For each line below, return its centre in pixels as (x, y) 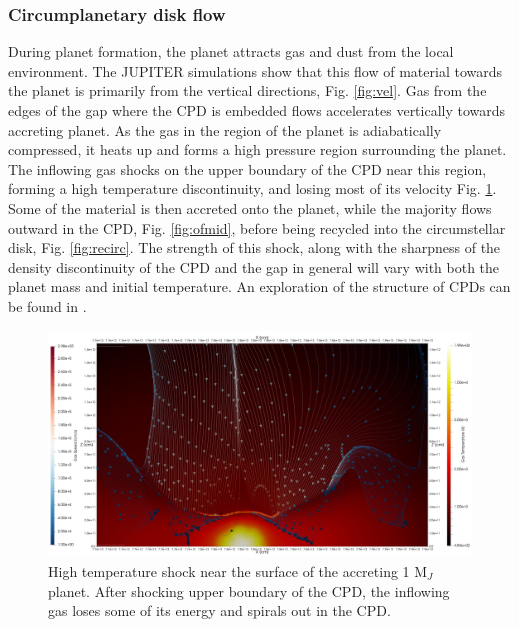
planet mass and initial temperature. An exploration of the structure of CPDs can (259, 286)
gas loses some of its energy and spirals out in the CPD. (219, 610)
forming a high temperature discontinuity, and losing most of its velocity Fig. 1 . (252, 188)
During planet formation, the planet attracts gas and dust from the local (231, 51)
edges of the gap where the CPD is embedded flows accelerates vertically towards (257, 110)
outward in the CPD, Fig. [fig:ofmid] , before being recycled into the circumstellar (257, 227)
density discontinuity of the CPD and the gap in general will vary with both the (254, 266)
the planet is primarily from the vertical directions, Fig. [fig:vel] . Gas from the (247, 90)
